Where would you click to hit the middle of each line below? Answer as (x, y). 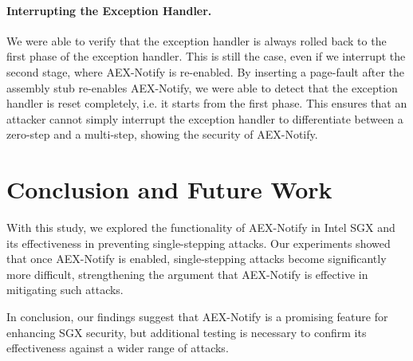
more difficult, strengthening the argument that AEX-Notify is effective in (187, 274)
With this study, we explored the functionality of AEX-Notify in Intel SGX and (201, 228)
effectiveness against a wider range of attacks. (118, 348)
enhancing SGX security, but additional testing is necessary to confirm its (187, 332)
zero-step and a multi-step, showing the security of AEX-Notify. (162, 134)
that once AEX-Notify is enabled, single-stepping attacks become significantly (197, 259)
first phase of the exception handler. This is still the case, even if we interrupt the (206, 56)
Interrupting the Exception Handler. (109, 10)
